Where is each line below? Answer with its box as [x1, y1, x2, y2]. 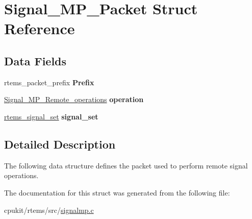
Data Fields [4, 53, 67, 68]
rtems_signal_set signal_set [4, 111, 98, 121]
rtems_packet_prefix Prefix [4, 77, 94, 87]
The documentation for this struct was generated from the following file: [4, 187, 230, 198]
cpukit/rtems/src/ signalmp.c [4, 204, 94, 215]
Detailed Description [4, 136, 116, 152]
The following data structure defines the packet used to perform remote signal [4, 160, 248, 171]
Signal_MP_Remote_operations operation [4, 94, 144, 105]
